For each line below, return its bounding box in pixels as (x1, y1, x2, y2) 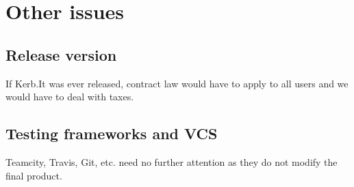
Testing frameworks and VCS (5, 123, 218, 144)
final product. (5, 168, 62, 182)
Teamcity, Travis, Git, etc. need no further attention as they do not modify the (5, 154, 338, 169)
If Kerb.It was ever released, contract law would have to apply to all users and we (5, 76, 349, 90)
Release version (5, 44, 117, 65)
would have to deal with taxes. (5, 89, 134, 104)
